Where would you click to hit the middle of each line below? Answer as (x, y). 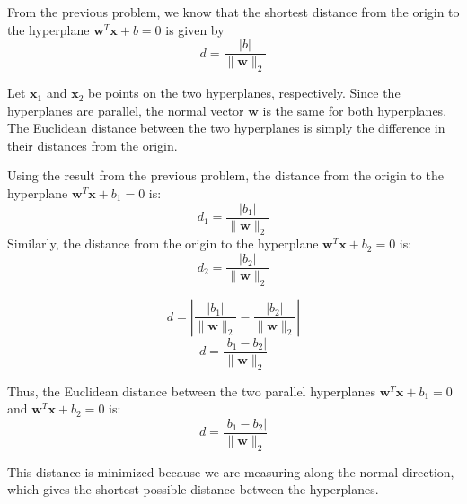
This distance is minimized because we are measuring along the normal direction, (231, 471)
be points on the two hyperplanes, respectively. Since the (244, 93)
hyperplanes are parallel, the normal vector (126, 110)
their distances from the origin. (93, 145)
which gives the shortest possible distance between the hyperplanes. (193, 489)
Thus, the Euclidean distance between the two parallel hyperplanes (192, 391)
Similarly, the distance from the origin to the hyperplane (163, 243)
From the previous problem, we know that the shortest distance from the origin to (233, 12)
